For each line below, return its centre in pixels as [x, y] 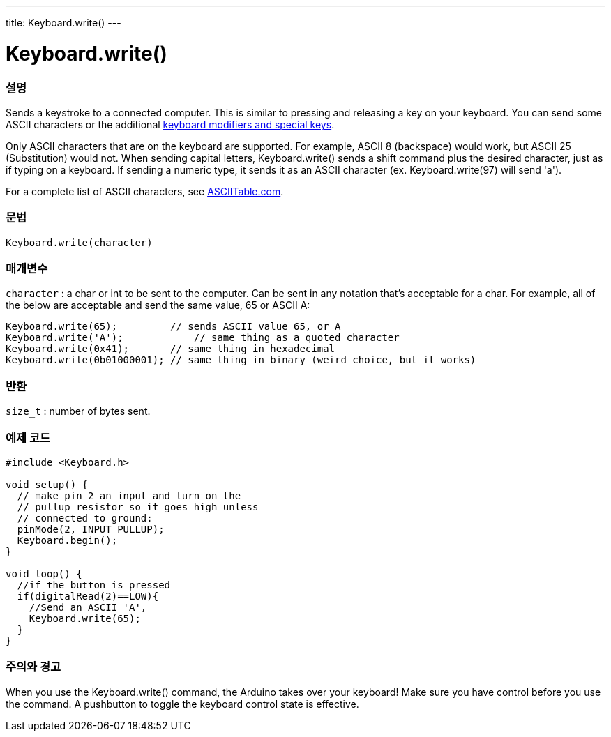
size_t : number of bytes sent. [78, 411]
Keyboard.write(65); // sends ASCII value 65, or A [173, 327]
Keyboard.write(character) [79, 242]
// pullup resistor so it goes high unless [138, 507]
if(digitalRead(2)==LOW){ [88, 596]
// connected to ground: [85, 518]
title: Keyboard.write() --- [63, 23]
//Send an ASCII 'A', [88, 607]
